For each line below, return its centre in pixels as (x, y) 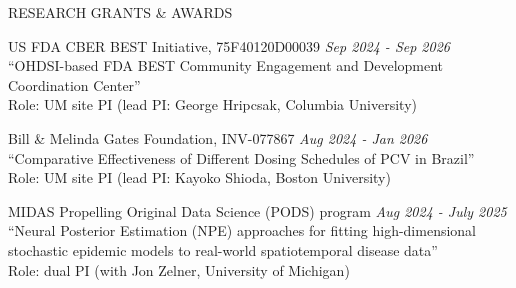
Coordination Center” (74, 84)
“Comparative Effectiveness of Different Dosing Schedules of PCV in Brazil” (241, 157)
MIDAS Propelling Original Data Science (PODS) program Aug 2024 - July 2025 (257, 210)
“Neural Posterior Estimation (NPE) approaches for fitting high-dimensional (242, 230)
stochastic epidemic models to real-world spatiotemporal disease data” (223, 249)
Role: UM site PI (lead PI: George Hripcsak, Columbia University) (212, 104)
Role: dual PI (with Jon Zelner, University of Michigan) (179, 269)
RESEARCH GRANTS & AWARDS (120, 12)
